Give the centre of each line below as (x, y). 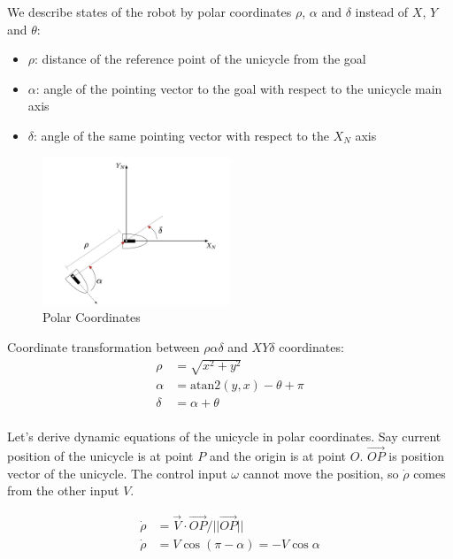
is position (417, 456)
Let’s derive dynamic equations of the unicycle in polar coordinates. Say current (224, 436)
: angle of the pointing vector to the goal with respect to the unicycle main (239, 88)
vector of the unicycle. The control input (117, 473)
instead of (382, 11)
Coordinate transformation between (104, 347)
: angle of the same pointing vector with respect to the (181, 135)
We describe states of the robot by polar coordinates (150, 11)
